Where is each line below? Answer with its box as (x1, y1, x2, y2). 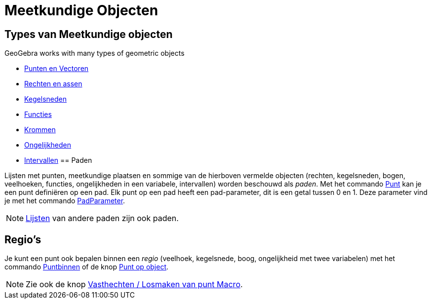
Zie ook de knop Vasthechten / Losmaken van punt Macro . (26, 279, 243, 290)
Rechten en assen (24, 79, 82, 88)
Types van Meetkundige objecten (4, 28, 173, 40)
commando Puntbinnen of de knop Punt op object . (4, 263, 169, 271)
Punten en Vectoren (24, 64, 89, 73)
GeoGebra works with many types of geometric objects (4, 49, 185, 58)
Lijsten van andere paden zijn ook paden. (26, 213, 179, 224)
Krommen (24, 125, 56, 134)
